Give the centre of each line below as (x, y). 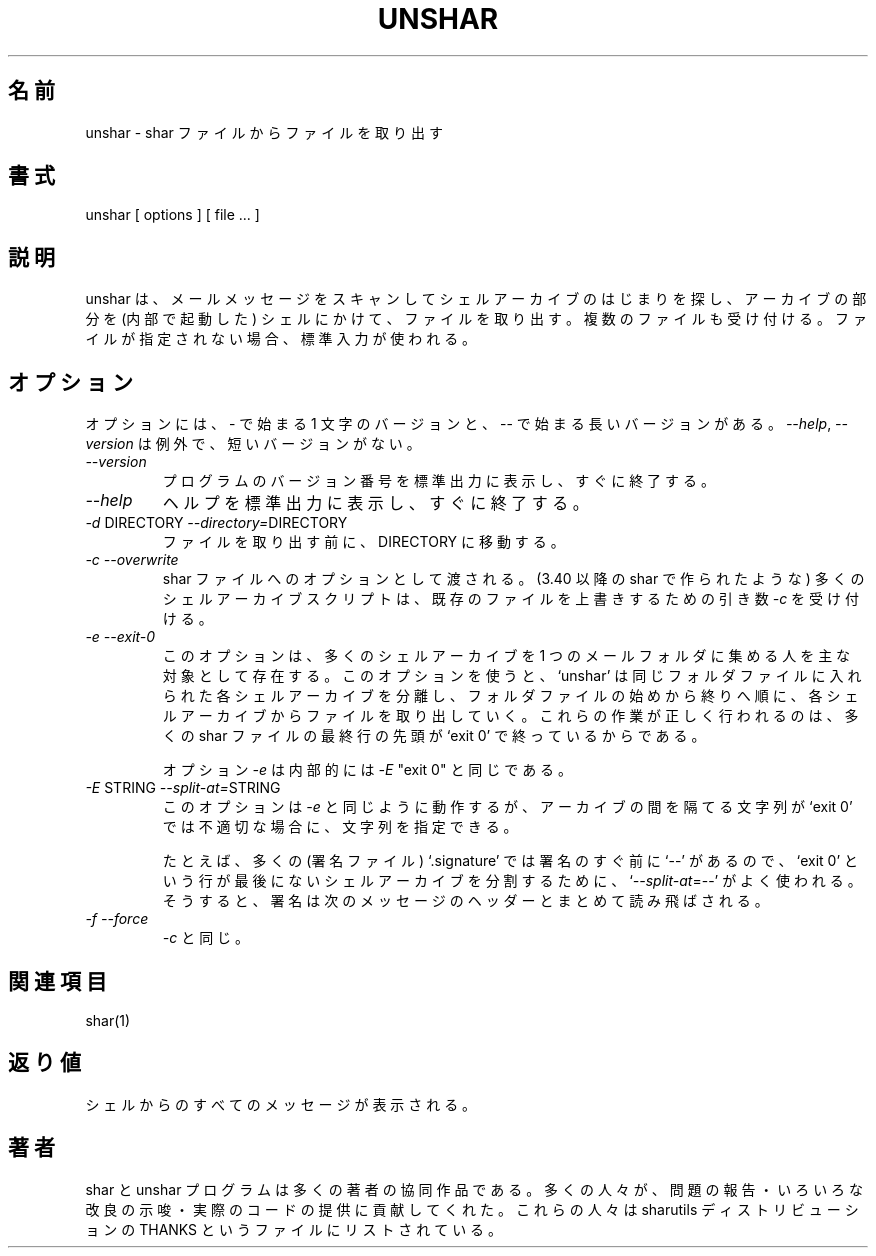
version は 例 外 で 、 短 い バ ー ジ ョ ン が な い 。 (253, 444)
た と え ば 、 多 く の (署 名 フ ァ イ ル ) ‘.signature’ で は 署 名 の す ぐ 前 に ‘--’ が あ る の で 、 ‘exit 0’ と (510, 861)
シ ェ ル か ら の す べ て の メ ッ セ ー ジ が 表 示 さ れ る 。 (281, 1104)
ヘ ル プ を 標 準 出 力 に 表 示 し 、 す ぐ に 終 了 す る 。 (375, 503)
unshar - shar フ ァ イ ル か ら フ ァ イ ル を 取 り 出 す (264, 132)
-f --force (117, 919)
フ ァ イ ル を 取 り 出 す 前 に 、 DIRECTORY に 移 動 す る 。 (363, 542)
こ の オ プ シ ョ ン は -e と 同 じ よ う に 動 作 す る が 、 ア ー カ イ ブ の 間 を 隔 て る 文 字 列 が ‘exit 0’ (507, 807)
